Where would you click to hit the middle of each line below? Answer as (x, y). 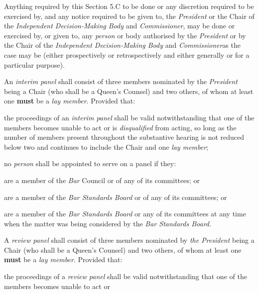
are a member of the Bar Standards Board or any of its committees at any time (125, 214)
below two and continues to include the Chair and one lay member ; (106, 146)
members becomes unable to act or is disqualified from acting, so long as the (120, 127)
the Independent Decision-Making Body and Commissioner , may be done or (120, 26)
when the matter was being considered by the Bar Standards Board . (108, 223)
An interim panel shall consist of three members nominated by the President (121, 81)
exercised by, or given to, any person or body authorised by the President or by (125, 35)
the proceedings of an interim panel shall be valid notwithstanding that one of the (129, 117)
